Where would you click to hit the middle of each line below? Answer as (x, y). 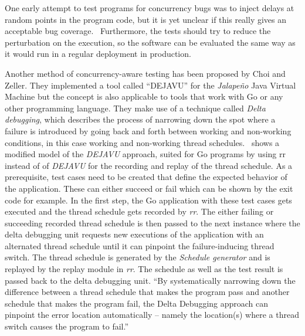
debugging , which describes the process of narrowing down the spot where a (140, 119)
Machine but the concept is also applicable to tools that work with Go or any (144, 96)
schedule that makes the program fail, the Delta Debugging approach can (137, 303)
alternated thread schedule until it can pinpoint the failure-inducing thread (140, 245)
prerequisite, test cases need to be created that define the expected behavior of (146, 177)
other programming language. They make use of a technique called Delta (135, 108)
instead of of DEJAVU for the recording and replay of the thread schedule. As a (149, 165)
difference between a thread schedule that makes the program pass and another (147, 292)
